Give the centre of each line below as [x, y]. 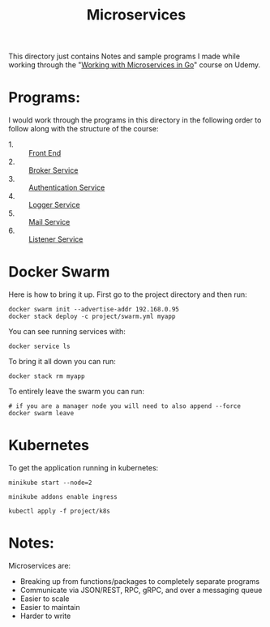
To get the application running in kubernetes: [84, 468]
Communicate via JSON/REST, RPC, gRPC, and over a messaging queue [141, 590]
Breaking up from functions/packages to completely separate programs [140, 581]
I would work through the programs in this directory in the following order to [135, 120]
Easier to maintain [50, 607]
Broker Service [54, 170]
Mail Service [49, 222]
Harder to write [45, 616]
